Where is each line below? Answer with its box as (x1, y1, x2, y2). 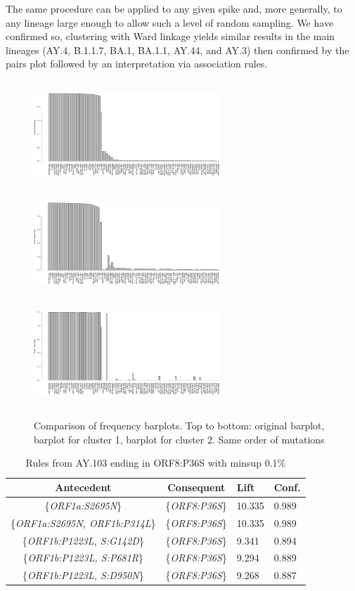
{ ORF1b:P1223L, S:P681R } (22, 550, 144, 565)
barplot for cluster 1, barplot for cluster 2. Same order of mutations (34, 431, 325, 446)
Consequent (167, 480, 226, 495)
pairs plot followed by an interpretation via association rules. (6, 56, 268, 71)
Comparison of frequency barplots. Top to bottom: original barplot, (34, 418, 325, 433)
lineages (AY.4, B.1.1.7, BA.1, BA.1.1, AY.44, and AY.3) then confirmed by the (6, 42, 349, 57)
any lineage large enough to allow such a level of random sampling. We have (6, 15, 334, 30)
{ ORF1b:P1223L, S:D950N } (22, 568, 144, 583)
